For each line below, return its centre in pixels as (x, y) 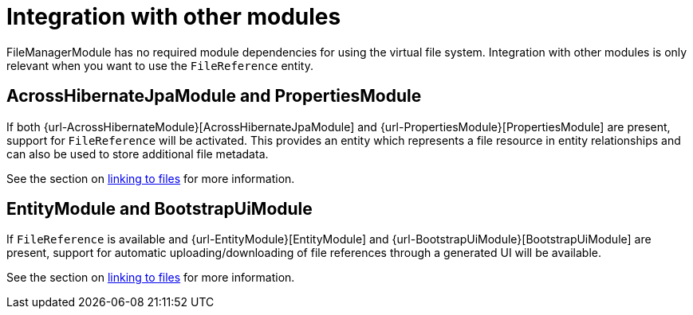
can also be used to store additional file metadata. (138, 154)
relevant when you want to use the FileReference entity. (160, 65)
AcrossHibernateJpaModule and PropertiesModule (214, 96)
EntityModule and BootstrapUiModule (159, 209)
